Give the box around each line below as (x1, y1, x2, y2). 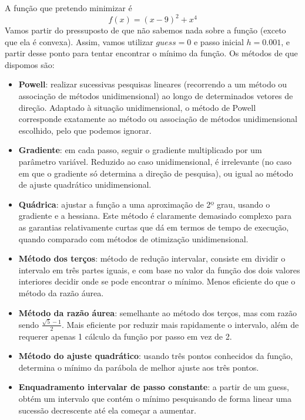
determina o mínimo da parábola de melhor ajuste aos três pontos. (18, 361, 259, 373)
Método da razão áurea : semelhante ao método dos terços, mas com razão (18, 306, 297, 319)
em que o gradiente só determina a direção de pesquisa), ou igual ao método (18, 167, 293, 179)
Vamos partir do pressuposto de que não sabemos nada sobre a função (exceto (5, 24, 286, 36)
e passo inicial (193, 35, 244, 48)
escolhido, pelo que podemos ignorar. (18, 124, 152, 136)
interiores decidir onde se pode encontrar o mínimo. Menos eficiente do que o (18, 275, 296, 287)
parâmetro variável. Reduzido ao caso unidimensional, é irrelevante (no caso (18, 155, 291, 168)
